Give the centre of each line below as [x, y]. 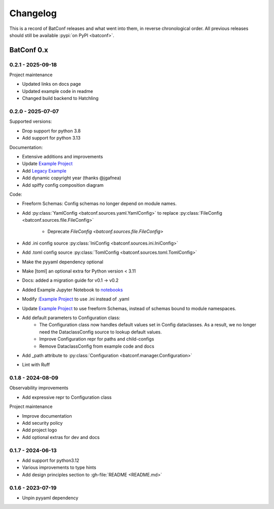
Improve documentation [47, 416]
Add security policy [42, 423]
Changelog [33, 13]
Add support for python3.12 [51, 460]
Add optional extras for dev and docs [61, 437]
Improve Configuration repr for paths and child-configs [97, 339]
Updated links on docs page [52, 84]
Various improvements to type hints [59, 467]
